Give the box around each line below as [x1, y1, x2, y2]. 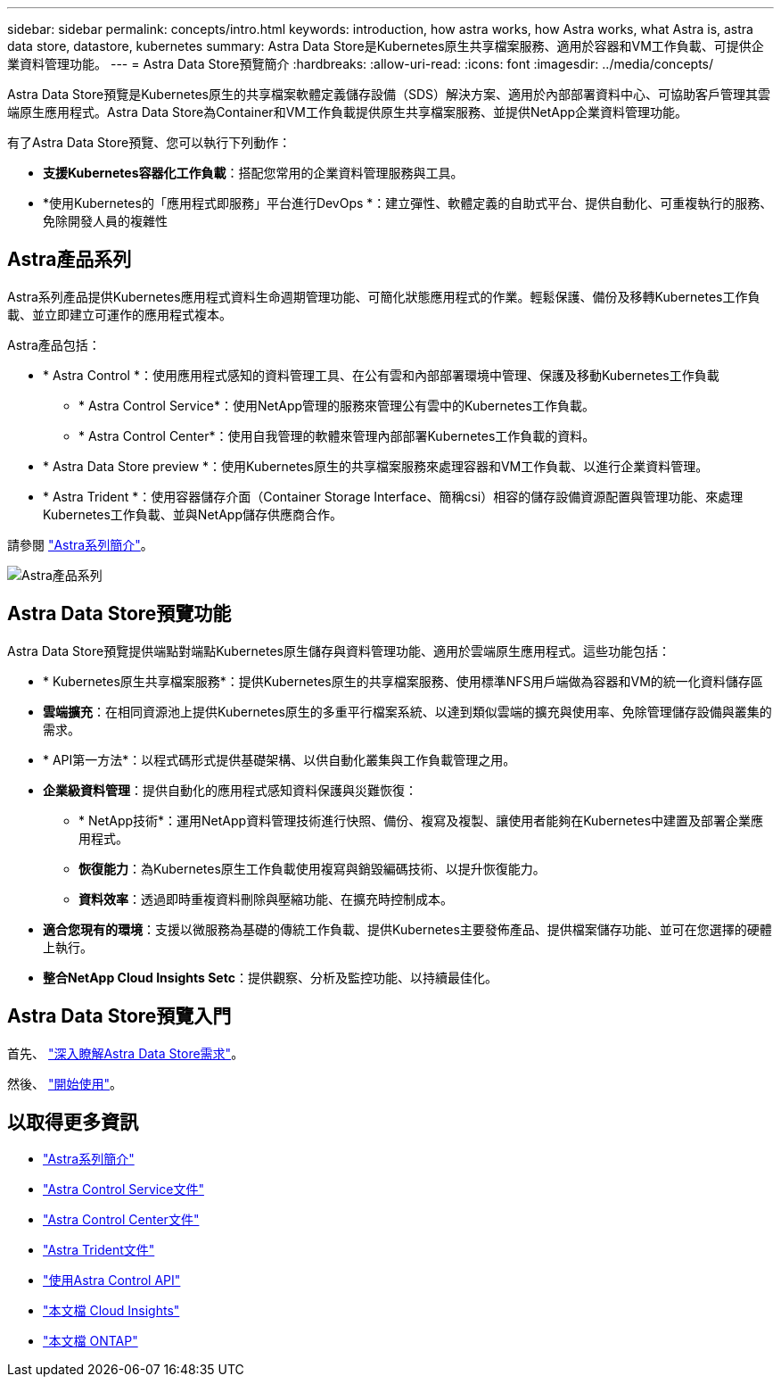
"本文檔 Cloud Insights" [43, 1303, 180, 1319]
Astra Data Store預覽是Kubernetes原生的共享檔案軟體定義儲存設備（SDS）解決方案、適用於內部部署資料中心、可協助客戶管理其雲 [7, 87, 771, 102]
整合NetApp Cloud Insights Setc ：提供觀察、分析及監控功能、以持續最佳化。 [43, 969, 497, 985]
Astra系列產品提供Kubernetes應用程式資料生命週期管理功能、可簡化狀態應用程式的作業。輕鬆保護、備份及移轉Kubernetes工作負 [7, 288, 760, 304]
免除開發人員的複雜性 [43, 213, 168, 228]
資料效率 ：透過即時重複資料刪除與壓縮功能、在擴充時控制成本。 [78, 891, 453, 907]
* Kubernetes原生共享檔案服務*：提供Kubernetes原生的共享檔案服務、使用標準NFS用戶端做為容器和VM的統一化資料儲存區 [43, 673, 763, 689]
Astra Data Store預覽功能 [7, 602, 232, 626]
